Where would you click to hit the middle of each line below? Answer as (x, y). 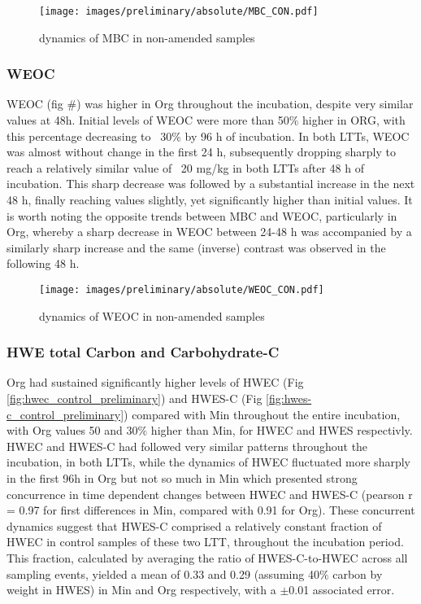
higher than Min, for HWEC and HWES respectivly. (282, 430)
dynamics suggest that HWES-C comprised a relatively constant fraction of (194, 525)
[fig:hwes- (289, 398)
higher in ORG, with (354, 120)
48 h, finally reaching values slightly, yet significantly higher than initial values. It (210, 200)
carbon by (358, 573)
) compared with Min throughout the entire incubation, (262, 414)
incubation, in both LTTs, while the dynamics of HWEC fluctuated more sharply (208, 462)
